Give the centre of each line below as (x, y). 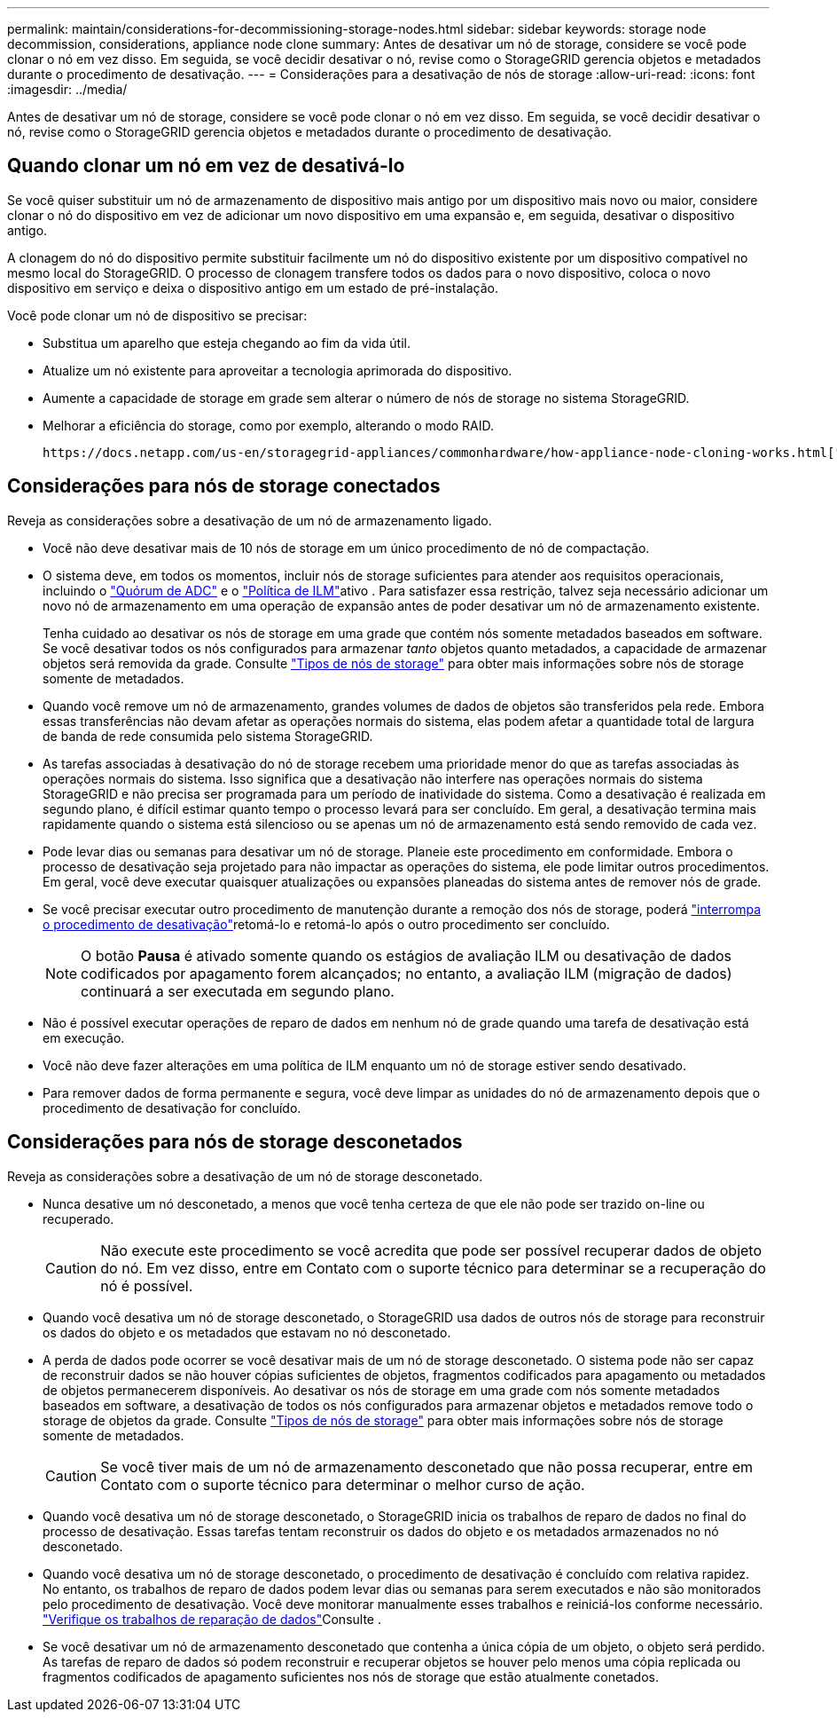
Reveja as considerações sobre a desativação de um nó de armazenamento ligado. (250, 520)
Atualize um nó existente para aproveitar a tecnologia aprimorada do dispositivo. (278, 370)
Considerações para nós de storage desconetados (235, 1142)
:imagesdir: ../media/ (67, 89)
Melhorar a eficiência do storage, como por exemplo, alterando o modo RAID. (269, 425)
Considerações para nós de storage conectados (224, 486)
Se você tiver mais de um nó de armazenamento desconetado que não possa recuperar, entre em (427, 1467)
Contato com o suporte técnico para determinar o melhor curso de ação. (343, 1484)
